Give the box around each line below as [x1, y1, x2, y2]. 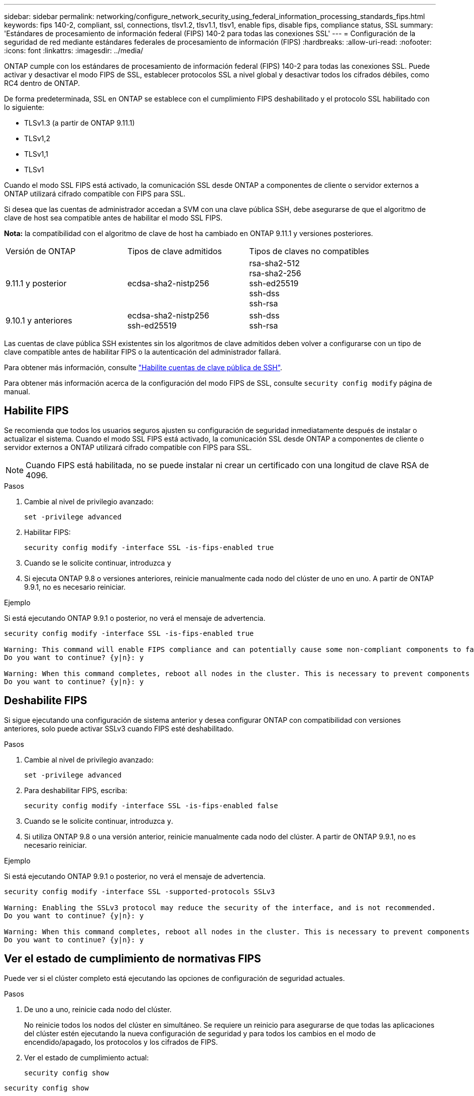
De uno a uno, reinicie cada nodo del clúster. [24, 1005, 172, 1014]
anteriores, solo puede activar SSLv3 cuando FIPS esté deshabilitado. [4, 724, 234, 733]
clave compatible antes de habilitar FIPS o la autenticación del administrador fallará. [4, 348, 281, 356]
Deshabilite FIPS [4, 694, 87, 707]
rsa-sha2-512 [249, 258, 300, 268]
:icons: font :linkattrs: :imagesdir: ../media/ [4, 46, 144, 55]
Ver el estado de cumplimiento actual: [24, 1053, 149, 1062]
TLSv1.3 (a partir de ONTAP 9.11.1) [24, 119, 135, 127]
